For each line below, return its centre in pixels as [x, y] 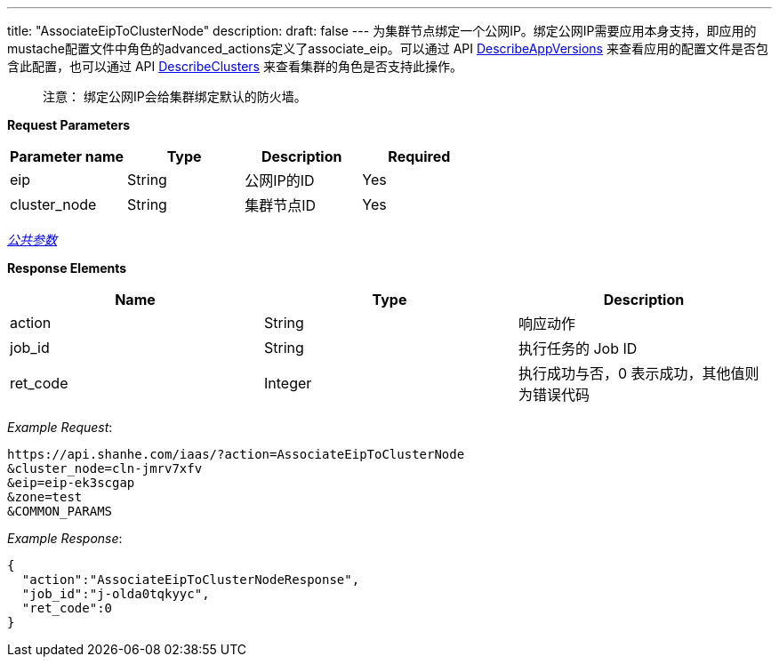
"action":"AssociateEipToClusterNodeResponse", [191, 580]
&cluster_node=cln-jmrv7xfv [105, 468]
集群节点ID [281, 205]
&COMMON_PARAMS [60, 511]
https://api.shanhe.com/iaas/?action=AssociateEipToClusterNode [236, 454]
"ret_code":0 [67, 608]
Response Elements [67, 268]
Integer [288, 383]
